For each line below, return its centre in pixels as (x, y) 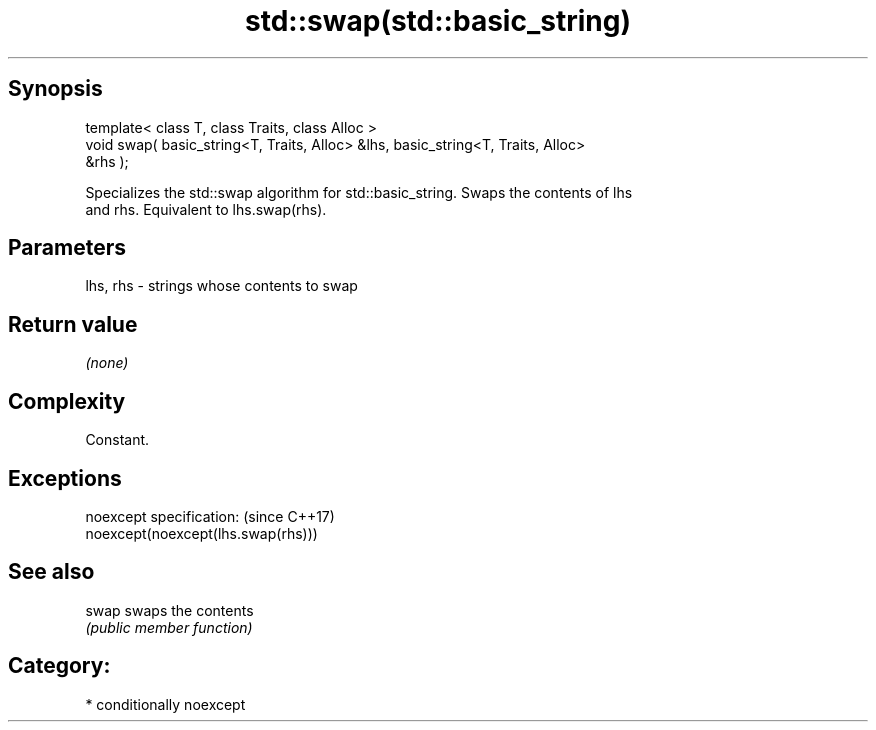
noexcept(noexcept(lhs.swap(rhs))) (201, 533)
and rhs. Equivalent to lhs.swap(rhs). (206, 209)
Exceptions (65, 478)
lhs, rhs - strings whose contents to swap (221, 286)
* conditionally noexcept (165, 704)
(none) (107, 363)
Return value (73, 324)
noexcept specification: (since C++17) (210, 516)
